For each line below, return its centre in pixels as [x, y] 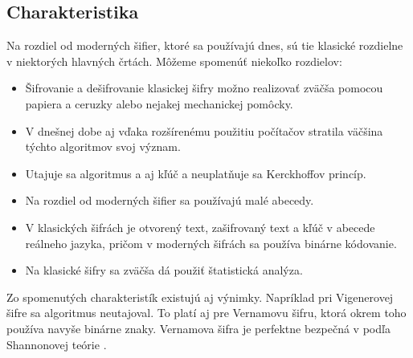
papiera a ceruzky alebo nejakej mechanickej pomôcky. [159, 103]
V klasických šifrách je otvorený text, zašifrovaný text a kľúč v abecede [200, 227]
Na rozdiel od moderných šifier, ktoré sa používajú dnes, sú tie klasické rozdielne [205, 45]
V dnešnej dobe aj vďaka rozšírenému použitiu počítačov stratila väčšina [204, 130]
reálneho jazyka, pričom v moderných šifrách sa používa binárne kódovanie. [211, 243]
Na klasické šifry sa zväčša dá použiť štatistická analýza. [164, 270]
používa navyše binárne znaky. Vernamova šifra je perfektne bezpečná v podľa [198, 328]
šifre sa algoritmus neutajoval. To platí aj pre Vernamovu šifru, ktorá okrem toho [206, 313]
